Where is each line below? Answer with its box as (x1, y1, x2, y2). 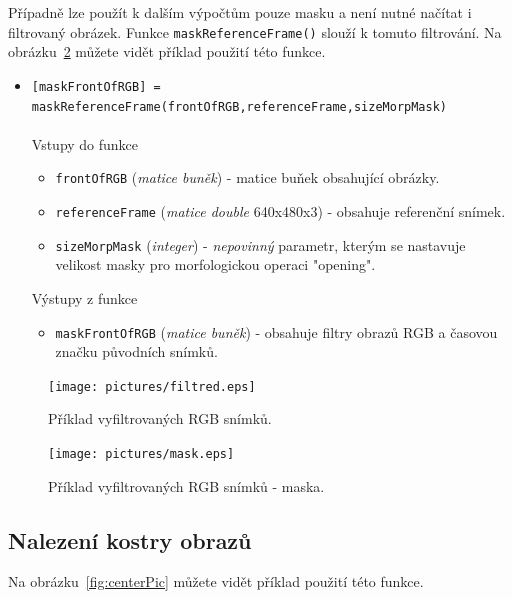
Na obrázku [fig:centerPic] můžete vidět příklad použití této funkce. (8, 571, 424, 592)
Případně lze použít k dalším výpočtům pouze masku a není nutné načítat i (8, 2, 472, 22)
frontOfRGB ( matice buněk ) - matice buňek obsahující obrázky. (55, 167, 440, 188)
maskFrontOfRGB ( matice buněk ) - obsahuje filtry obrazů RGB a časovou (55, 321, 498, 342)
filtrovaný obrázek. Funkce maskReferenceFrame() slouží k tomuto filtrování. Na (8, 21, 502, 42)
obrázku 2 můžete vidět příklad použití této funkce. (8, 41, 326, 62)
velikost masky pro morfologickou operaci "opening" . (55, 254, 376, 275)
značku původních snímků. (55, 341, 218, 362)
